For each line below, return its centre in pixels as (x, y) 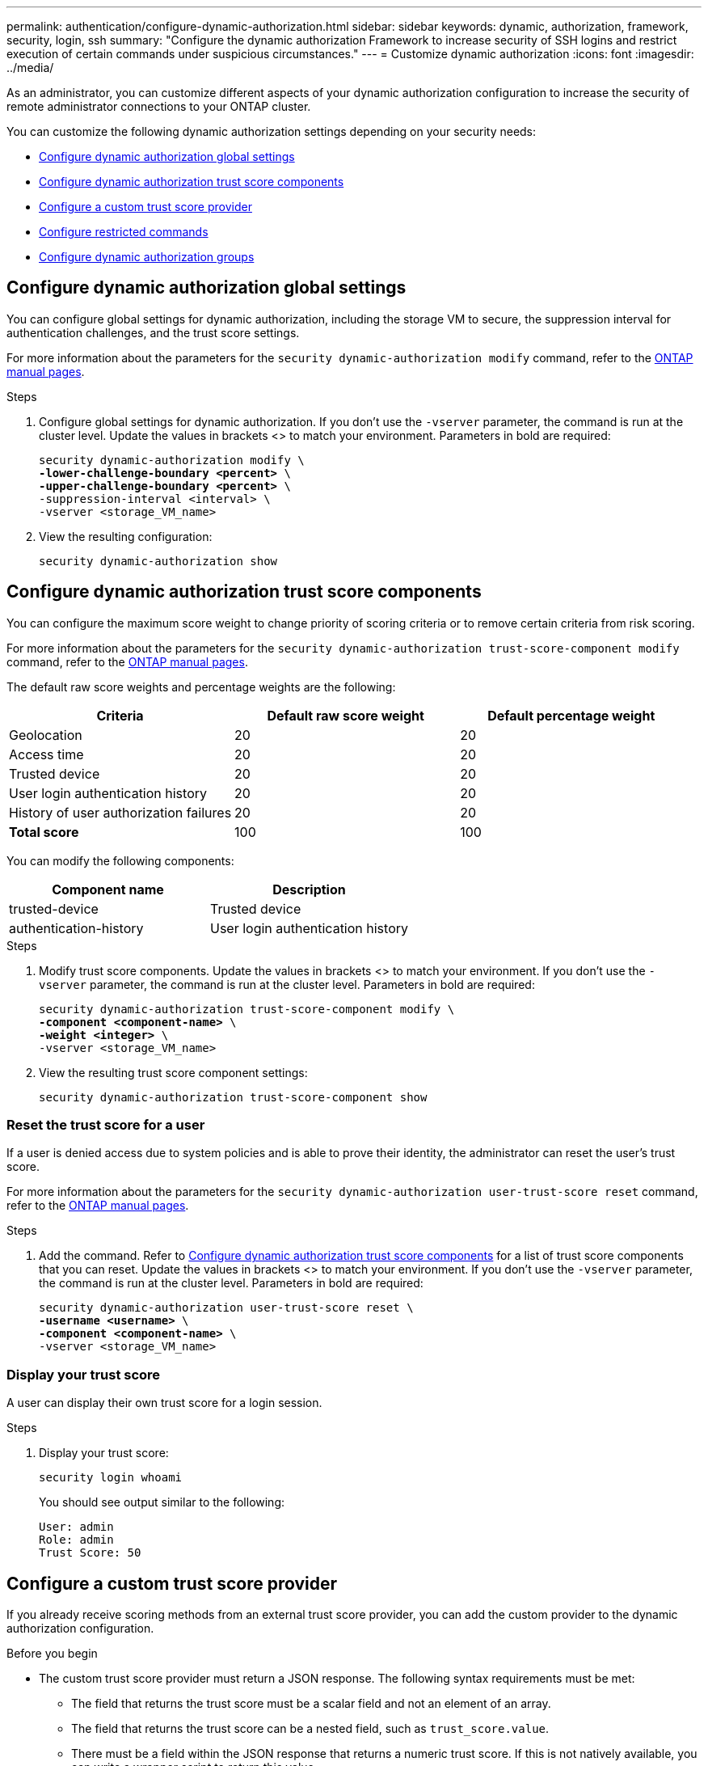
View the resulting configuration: (126, 536)
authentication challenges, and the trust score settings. (153, 332)
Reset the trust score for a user (106, 1125)
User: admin (76, 1527)
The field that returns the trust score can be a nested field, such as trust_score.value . (310, 1729)
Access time (46, 754)
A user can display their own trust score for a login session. (164, 1403)
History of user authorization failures (120, 812)
